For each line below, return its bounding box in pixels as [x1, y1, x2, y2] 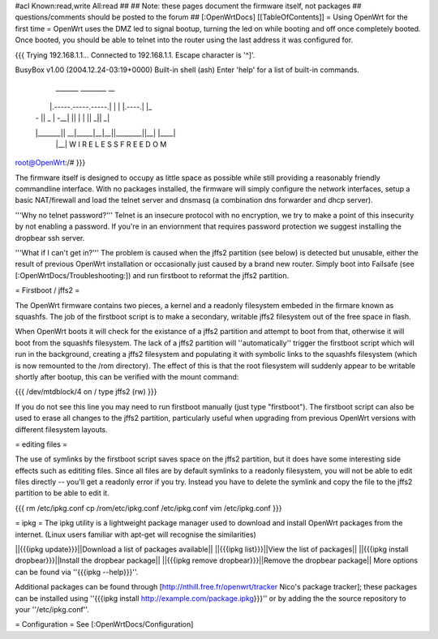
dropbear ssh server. [15, 233, 85, 242]
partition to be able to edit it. [15, 488, 109, 498]
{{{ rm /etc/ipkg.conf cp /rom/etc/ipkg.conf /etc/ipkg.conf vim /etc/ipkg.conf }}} [15, 503, 282, 512]
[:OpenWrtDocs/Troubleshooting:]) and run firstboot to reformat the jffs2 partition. [15, 270, 290, 280]
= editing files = [15, 439, 68, 449]
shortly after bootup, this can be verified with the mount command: [15, 371, 239, 381]
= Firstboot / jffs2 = [15, 285, 80, 295]
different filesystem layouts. [15, 424, 109, 434]
